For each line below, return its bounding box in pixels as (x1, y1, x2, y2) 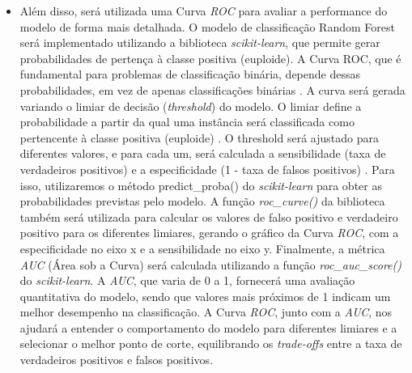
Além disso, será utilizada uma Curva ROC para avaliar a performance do (19, 2, 388, 19)
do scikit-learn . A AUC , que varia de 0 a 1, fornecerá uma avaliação (19, 272, 355, 289)
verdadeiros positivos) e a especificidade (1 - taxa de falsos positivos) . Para (19, 160, 395, 177)
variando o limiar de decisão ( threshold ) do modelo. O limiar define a (19, 97, 362, 114)
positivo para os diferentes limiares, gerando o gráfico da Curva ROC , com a (19, 224, 399, 241)
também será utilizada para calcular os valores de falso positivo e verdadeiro (19, 208, 398, 225)
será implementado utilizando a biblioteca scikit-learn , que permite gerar (19, 34, 380, 51)
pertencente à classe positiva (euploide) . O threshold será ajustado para (19, 129, 379, 146)
